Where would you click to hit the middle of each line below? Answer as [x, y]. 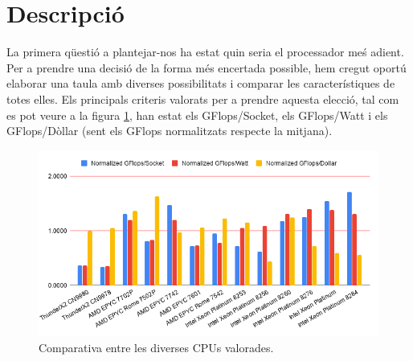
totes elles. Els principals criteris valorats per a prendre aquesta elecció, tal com [203, 98]
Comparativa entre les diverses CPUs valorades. [156, 347]
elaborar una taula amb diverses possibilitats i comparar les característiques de [201, 83]
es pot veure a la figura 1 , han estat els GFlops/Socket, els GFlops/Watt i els [197, 115]
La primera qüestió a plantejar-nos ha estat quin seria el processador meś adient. [205, 52]
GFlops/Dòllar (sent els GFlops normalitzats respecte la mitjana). [170, 131]
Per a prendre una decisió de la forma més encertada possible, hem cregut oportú [206, 67]
